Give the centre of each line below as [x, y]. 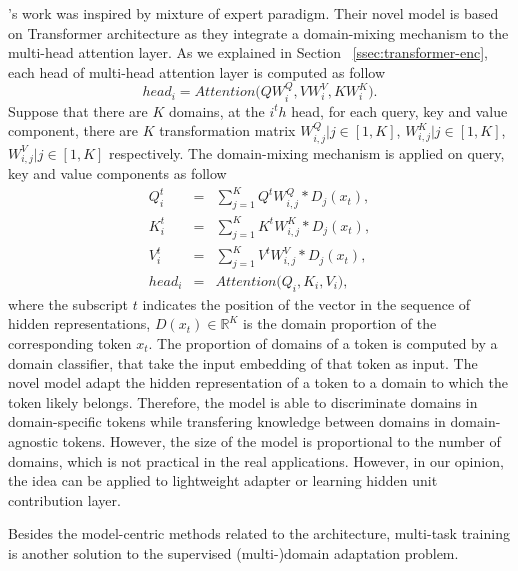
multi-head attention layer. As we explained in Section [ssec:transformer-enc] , [248, 52]
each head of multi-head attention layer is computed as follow [197, 71]
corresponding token [70, 342]
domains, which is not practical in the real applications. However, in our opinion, [256, 460]
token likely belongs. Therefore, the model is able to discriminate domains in [243, 401]
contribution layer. [64, 499]
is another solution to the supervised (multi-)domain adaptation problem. [233, 552]
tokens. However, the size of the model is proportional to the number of [281, 440]
